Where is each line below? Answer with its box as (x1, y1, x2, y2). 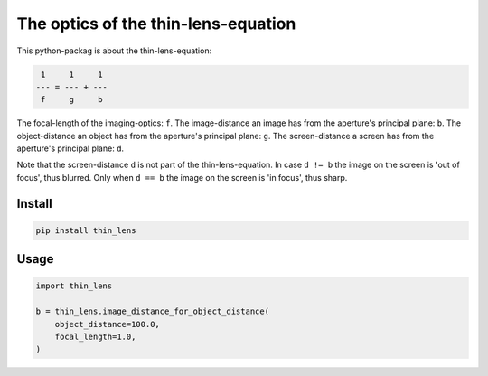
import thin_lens (35, 281, 113, 291)
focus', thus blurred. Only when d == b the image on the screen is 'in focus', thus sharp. (16, 172, 348, 183)
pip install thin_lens (35, 225, 136, 235)
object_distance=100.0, (54, 319, 160, 329)
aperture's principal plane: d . (16, 143, 125, 154)
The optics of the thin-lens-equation (16, 14, 296, 33)
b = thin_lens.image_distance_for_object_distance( (35, 306, 270, 316)
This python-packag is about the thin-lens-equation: (16, 45, 212, 56)
